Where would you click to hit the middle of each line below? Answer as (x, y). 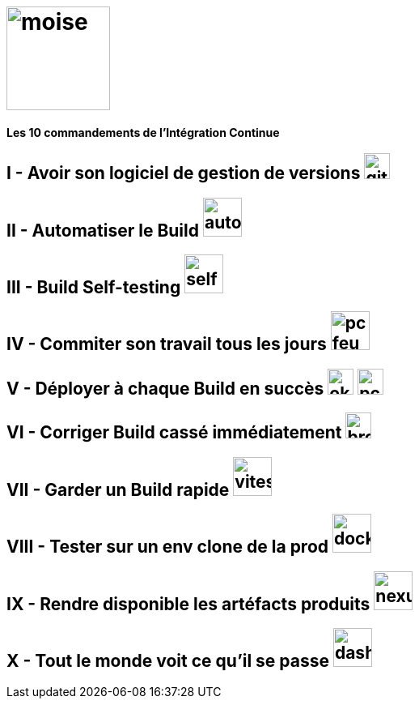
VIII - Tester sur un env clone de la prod (168, 547)
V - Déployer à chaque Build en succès (165, 388)
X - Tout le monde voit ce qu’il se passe (168, 660)
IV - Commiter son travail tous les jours (167, 344)
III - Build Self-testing (94, 288)
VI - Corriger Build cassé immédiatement (174, 433)
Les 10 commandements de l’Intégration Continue (143, 132)
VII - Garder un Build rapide (118, 489)
